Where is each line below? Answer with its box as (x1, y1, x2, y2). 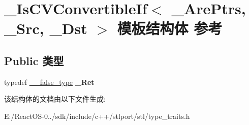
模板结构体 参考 (117, 18, 223, 39)
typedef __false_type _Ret (4, 76, 95, 87)
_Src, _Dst (4, 18, 87, 39)
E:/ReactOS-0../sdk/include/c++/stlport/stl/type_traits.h (4, 110, 190, 121)
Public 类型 (4, 52, 64, 68)
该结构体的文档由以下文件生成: (4, 93, 106, 104)
